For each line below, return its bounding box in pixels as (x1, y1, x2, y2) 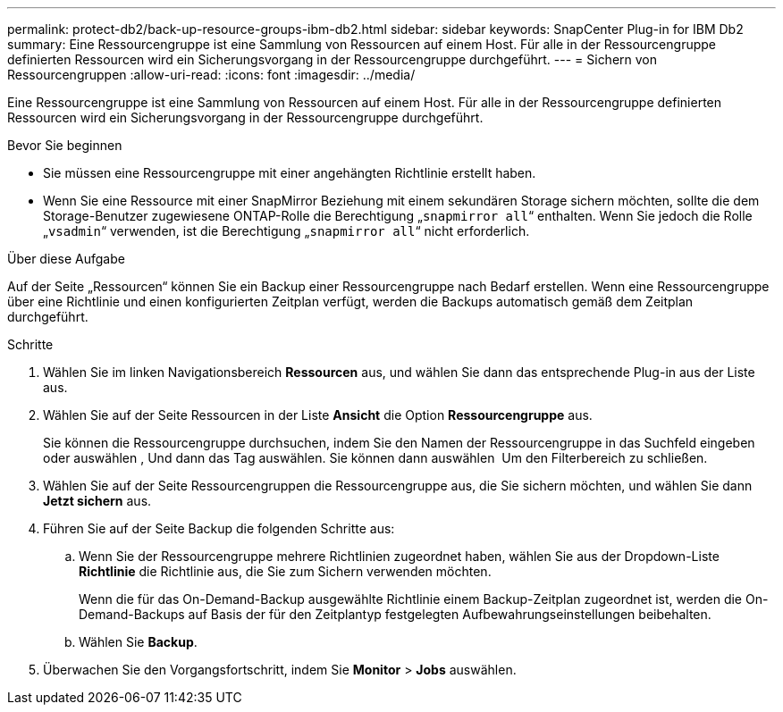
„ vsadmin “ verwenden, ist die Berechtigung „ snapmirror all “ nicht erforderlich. (43, 223, 530, 239)
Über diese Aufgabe (7, 251, 125, 266)
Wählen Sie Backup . (79, 634, 198, 649)
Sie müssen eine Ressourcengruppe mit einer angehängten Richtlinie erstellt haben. (43, 165, 536, 180)
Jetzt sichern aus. (43, 493, 152, 508)
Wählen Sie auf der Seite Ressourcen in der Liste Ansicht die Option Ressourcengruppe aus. (43, 407, 593, 423)
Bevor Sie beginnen (7, 138, 122, 153)
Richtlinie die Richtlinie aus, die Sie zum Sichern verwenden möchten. (79, 564, 492, 579)
